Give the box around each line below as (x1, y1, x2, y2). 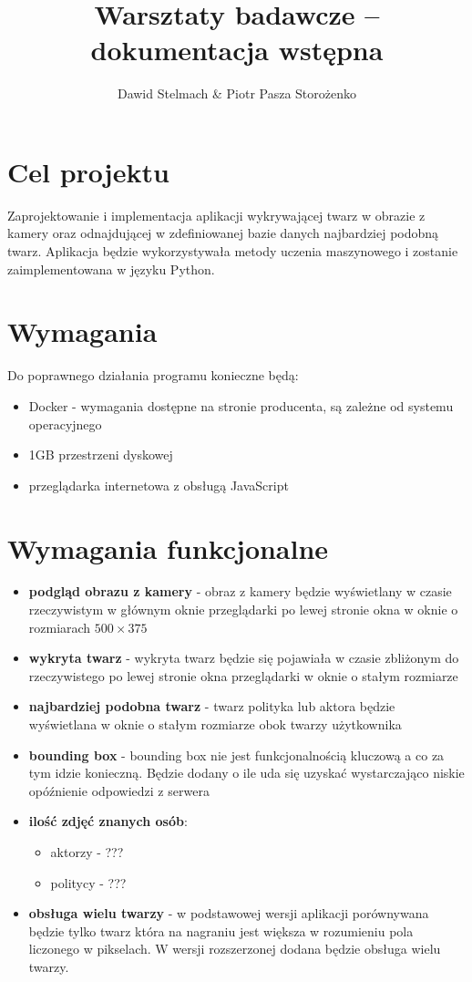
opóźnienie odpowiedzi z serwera (28, 780, 210, 800)
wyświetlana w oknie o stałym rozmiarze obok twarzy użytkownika (28, 715, 402, 733)
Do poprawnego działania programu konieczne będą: (7, 366, 299, 385)
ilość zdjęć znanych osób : (28, 811, 188, 831)
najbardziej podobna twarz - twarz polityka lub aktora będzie (28, 697, 395, 716)
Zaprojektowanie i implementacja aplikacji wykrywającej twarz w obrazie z (7, 205, 426, 224)
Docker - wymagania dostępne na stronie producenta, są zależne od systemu (28, 396, 454, 415)
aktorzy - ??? (50, 842, 124, 861)
